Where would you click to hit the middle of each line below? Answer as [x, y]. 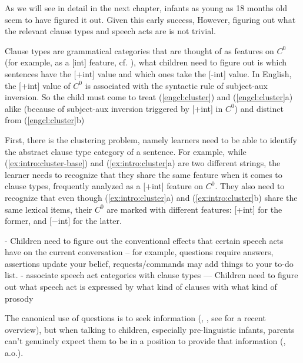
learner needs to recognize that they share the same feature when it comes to [144, 174]
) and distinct [259, 108]
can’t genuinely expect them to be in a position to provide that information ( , [145, 341]
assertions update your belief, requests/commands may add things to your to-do [149, 263]
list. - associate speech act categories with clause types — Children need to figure [151, 275]
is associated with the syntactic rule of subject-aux [177, 85]
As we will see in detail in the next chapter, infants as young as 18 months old [146, 8]
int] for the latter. [90, 221]
